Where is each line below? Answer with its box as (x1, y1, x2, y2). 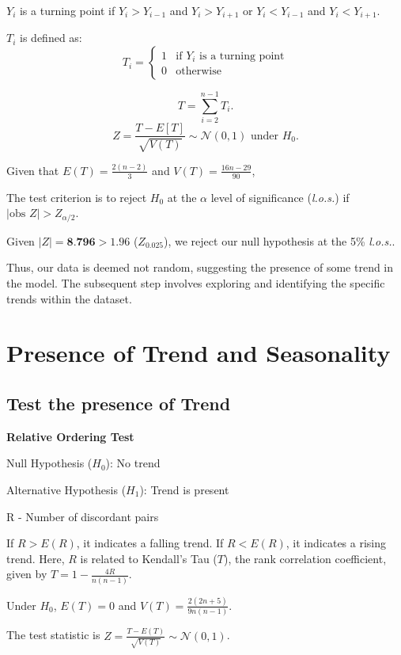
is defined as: (20, 29, 82, 46)
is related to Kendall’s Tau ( (80, 550, 218, 566)
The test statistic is (6, 626, 100, 643)
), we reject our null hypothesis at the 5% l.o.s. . (164, 232, 395, 249)
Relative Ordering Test (6, 428, 134, 444)
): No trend (105, 455, 161, 471)
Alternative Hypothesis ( (6, 481, 127, 497)
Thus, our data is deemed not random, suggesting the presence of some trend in (6, 259, 394, 276)
